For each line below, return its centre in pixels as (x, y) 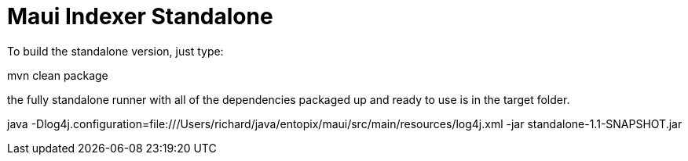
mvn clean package (58, 75)
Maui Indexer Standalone (140, 16)
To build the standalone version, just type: (115, 51)
